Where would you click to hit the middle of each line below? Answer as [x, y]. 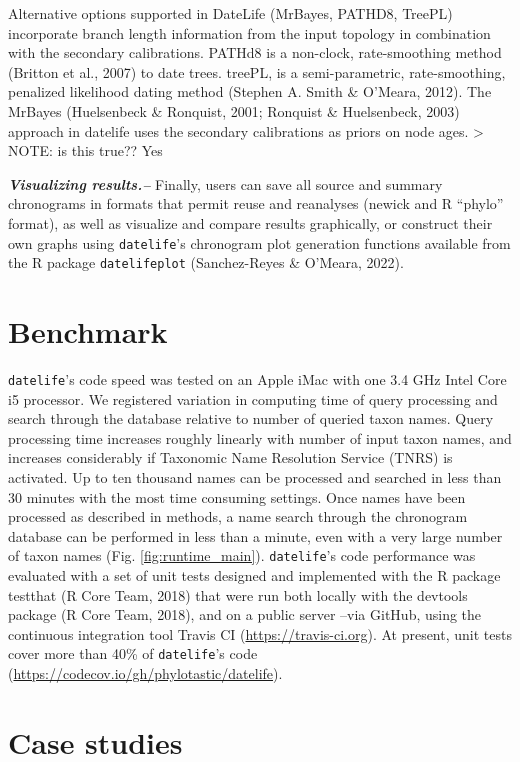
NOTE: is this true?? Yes [85, 150]
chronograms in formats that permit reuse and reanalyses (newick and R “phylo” [256, 203]
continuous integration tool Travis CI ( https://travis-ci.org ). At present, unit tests [260, 633]
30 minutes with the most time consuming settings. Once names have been [237, 496]
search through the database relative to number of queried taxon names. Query [251, 418]
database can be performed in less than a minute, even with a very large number [255, 535]
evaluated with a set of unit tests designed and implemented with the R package [254, 575]
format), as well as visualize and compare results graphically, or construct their [250, 222]
